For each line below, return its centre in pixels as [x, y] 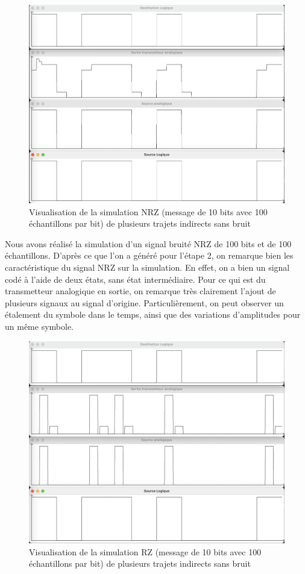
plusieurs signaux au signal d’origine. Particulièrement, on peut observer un [144, 302]
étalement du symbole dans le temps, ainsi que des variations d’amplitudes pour [153, 314]
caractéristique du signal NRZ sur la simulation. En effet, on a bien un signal [147, 267]
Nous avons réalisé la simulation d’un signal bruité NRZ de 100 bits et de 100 [148, 243]
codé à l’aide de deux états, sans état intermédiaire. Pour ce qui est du [135, 279]
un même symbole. [39, 326]
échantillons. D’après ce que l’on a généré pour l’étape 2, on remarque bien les [149, 255]
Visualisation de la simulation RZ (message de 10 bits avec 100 [145, 551]
